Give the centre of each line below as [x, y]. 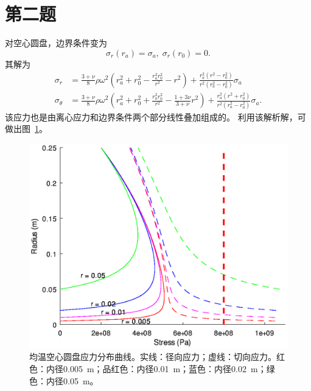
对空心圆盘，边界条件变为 [56, 43]
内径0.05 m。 [72, 380]
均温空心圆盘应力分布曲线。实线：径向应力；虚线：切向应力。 [153, 357]
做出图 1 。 [26, 129]
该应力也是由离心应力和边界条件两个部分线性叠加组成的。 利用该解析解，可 [155, 116]
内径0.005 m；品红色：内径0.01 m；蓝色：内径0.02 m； [156, 369]
